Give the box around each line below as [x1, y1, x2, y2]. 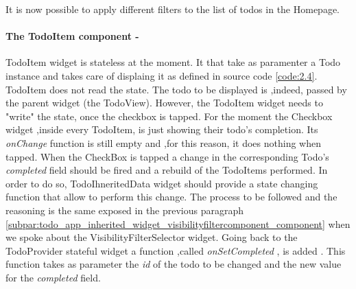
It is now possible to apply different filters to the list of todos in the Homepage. [5, 2, 340, 16]
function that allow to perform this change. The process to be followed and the [5, 189, 337, 204]
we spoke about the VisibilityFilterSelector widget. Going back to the [5, 230, 298, 244]
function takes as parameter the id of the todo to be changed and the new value [5, 257, 342, 271]
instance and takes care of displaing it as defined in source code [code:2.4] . [5, 68, 318, 82]
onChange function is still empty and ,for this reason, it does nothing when [5, 135, 321, 150]
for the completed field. [5, 270, 101, 284]
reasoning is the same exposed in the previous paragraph [5, 203, 244, 217]
